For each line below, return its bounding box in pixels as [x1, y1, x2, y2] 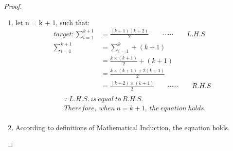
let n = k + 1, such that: [15, 17, 90, 27]
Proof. [4, 1, 22, 11]
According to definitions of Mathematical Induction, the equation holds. [15, 122, 230, 133]
